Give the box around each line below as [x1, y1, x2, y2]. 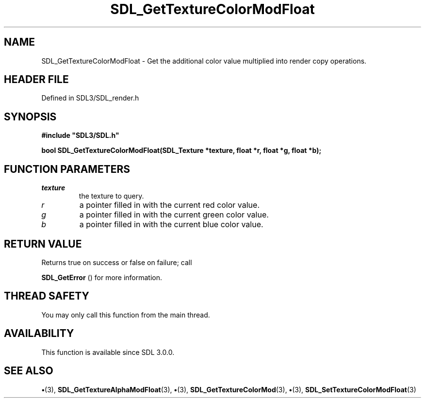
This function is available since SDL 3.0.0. [41, 348, 175, 356]
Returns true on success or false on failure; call [41, 258, 192, 267]
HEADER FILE [4, 73, 69, 86]
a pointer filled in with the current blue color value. [79, 219, 263, 230]
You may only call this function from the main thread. [41, 310, 210, 319]
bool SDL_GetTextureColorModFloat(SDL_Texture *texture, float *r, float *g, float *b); [41, 146, 322, 155]
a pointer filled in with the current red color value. [79, 200, 260, 210]
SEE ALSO [4, 365, 53, 377]
